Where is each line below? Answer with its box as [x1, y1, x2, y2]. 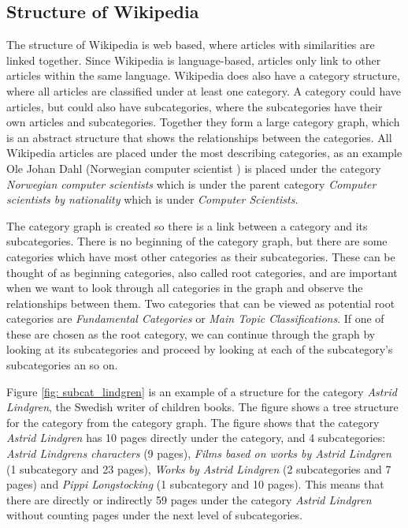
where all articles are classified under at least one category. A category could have [6, 82, 401, 99]
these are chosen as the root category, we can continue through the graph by [6, 325, 376, 342]
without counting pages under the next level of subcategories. [6, 507, 302, 523]
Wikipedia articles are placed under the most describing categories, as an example [6, 144, 402, 161]
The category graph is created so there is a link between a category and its [6, 217, 368, 234]
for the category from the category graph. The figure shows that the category [6, 414, 380, 430]
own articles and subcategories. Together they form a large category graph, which [6, 114, 400, 130]
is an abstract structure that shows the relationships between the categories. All [6, 129, 392, 145]
